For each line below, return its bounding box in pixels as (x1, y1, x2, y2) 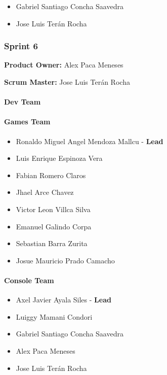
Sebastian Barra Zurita (16, 238, 88, 249)
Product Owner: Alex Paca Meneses (4, 59, 123, 70)
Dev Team (4, 96, 41, 107)
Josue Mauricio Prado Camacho (16, 255, 115, 265)
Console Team (4, 275, 54, 285)
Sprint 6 (4, 40, 38, 52)
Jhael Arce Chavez (16, 187, 74, 197)
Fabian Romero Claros (16, 169, 86, 180)
